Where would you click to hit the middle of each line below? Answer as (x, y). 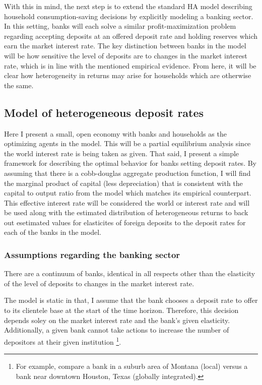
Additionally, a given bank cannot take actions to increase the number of (117, 330)
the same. (19, 85)
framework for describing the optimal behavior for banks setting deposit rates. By (130, 163)
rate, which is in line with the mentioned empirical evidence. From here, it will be (130, 65)
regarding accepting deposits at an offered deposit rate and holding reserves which (131, 36)
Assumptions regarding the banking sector (92, 254)
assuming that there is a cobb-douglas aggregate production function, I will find (127, 173)
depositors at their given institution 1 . (63, 341)
